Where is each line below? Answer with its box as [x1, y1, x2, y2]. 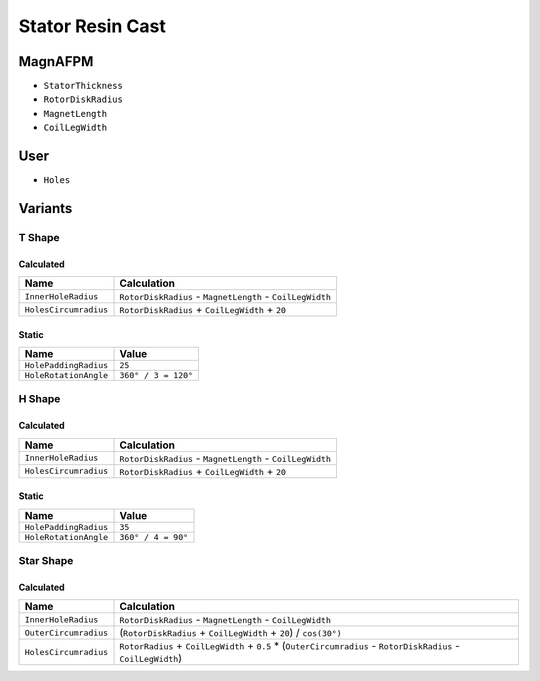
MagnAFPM [18, 53, 94, 70]
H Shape [18, 392, 61, 406]
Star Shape [18, 554, 74, 568]
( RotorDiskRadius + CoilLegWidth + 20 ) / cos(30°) [119, 626, 342, 640]
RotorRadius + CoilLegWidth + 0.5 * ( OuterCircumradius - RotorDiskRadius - [119, 639, 460, 653]
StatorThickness [43, 80, 124, 92]
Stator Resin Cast [18, 15, 167, 37]
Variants [18, 200, 73, 217]
